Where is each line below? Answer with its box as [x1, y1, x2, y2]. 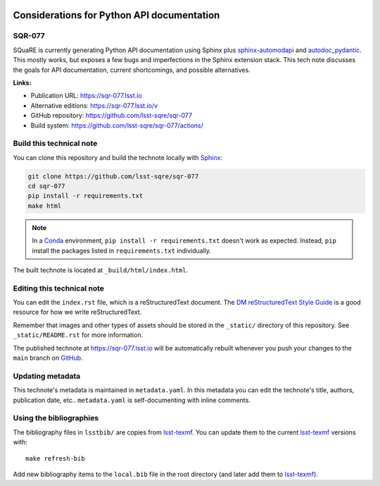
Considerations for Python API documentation [13, 9, 220, 21]
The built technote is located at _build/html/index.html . [13, 265, 189, 274]
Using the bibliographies [13, 413, 99, 423]
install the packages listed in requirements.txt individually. [32, 246, 211, 255]
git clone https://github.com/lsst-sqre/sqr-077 [27, 172, 199, 180]
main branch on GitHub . [13, 353, 84, 363]
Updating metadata [13, 371, 81, 381]
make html [27, 202, 62, 209]
